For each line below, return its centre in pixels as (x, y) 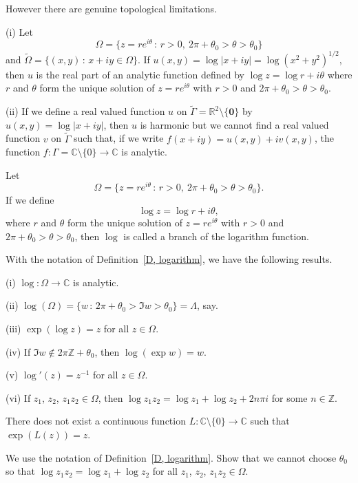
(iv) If (18, 351)
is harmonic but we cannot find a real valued (234, 124)
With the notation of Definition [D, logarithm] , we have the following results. (169, 259)
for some (289, 397)
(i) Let (19, 31)
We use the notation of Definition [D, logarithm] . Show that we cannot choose (171, 457)
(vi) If (18, 397)
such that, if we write (119, 138)
